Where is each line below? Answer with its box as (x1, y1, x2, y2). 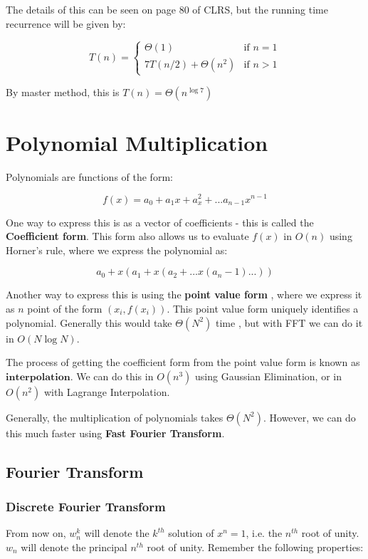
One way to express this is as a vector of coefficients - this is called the (6, 214, 314, 229)
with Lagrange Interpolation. (43, 384, 170, 399)
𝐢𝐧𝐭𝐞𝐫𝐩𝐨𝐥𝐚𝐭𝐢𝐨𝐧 (6, 372, 70, 382)
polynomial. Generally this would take (6, 315, 172, 330)
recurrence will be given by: (6, 16, 126, 31)
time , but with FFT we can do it (216, 315, 363, 330)
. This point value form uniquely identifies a (167, 301, 359, 315)
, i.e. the (246, 526, 283, 540)
